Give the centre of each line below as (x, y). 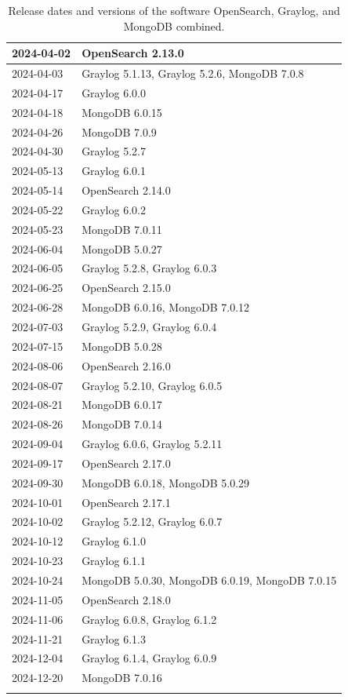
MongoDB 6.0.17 (122, 405)
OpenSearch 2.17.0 (126, 463)
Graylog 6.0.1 (114, 171)
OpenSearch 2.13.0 (133, 53)
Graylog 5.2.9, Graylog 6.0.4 (149, 326)
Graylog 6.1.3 (114, 638)
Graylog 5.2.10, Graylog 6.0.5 (152, 385)
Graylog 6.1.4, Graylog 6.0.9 (149, 658)
